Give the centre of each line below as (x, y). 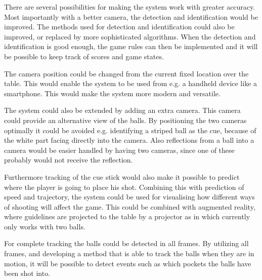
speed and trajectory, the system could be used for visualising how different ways (129, 197)
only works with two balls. (45, 226)
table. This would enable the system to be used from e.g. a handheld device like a (131, 83)
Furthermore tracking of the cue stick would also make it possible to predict (122, 176)
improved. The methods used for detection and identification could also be (119, 27)
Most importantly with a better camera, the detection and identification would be (131, 16)
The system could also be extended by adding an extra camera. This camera (122, 110)
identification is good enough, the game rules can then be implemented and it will (131, 46)
